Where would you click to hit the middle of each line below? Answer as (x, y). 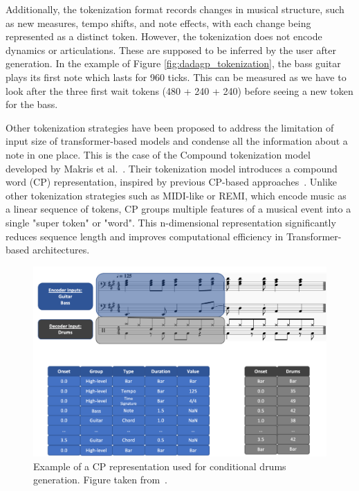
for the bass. (32, 104)
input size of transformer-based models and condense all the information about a (177, 141)
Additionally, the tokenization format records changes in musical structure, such (175, 9)
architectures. (61, 250)
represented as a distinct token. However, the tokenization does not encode (164, 36)
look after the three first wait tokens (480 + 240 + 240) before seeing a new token (179, 90)
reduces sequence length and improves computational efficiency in (145, 236)
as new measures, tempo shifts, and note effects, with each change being (158, 23)
